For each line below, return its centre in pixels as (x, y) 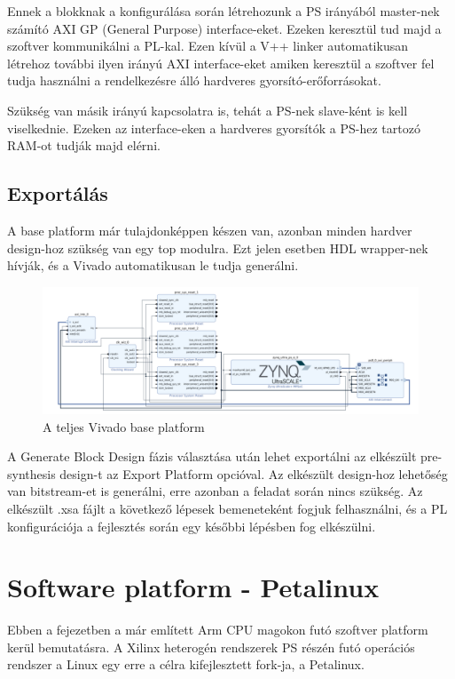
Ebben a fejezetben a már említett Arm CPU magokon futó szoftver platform (218, 630)
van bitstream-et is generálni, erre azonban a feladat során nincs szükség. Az (215, 491)
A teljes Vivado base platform (124, 426)
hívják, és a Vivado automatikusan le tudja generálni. (153, 265)
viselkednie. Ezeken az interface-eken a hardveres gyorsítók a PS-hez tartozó (214, 128)
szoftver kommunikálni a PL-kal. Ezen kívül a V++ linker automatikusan (208, 46)
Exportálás (58, 193)
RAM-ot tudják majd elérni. (84, 145)
